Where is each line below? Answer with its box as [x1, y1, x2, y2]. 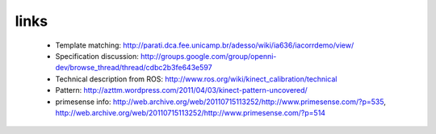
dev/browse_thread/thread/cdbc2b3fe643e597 [55, 63, 213, 73]
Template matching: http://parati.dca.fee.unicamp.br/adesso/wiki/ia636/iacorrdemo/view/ [55, 40, 354, 50]
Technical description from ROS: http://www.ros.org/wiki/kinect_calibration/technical [55, 73, 337, 84]
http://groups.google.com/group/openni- [140, 51, 277, 61]
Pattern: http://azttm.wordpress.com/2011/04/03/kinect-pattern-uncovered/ [55, 86, 308, 95]
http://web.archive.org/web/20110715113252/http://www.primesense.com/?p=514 [55, 107, 326, 117]
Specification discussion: [55, 51, 139, 61]
